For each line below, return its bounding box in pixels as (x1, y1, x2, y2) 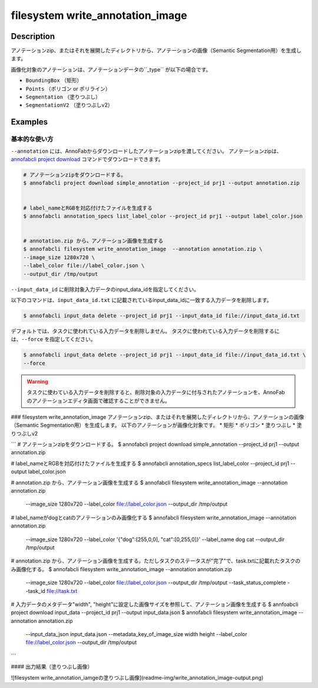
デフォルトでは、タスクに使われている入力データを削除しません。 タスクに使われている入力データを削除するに (11, 327, 280, 335)
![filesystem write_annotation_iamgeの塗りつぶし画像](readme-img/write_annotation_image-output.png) (11, 674, 264, 681)
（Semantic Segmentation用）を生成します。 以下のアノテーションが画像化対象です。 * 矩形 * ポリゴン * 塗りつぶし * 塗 (11, 422, 303, 429)
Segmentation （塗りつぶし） (25, 93, 101, 100)
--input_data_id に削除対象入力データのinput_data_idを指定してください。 (11, 286, 200, 293)
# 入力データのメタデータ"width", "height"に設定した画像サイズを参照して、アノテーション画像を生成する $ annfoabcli (11, 601, 299, 608)
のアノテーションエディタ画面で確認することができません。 (26, 397, 171, 404)
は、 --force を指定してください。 (11, 336, 97, 343)
